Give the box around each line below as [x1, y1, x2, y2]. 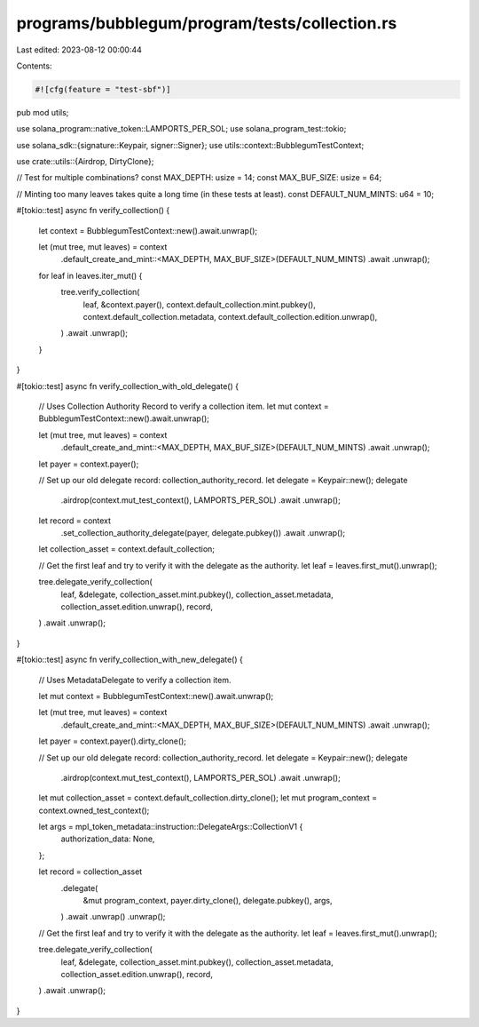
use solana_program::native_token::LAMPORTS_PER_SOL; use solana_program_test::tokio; [16, 123, 347, 134]
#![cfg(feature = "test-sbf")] [35, 84, 172, 94]
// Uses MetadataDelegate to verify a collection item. [38, 674, 232, 685]
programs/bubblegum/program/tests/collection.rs [16, 13, 397, 33]
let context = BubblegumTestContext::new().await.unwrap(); [38, 225, 258, 235]
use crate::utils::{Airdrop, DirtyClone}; [16, 156, 154, 167]
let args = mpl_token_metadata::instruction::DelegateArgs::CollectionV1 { [38, 822, 303, 832]
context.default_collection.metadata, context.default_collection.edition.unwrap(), [82, 311, 378, 322]
